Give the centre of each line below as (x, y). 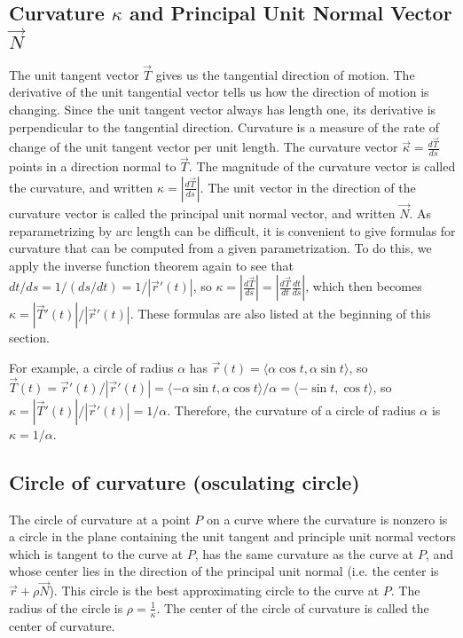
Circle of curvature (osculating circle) (184, 481)
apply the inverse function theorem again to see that (152, 265)
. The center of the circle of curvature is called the (293, 607)
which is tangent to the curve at (96, 553)
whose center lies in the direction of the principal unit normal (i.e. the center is (224, 571)
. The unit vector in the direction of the (308, 187)
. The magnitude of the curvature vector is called (322, 166)
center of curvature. (62, 625)
